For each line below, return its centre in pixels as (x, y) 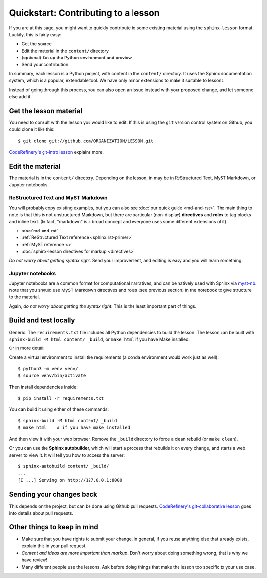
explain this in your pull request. (54, 546)
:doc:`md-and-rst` (40, 231)
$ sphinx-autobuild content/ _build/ (64, 466)
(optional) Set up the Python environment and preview (77, 58)
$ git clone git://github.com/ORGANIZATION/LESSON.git (86, 141)
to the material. (24, 297)
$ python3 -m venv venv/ (48, 369)
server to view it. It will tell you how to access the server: (67, 455)
